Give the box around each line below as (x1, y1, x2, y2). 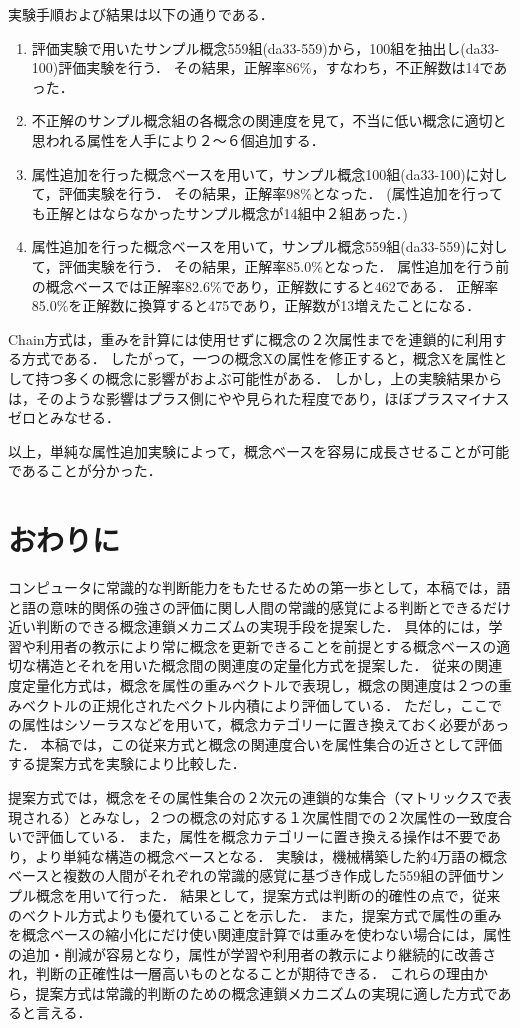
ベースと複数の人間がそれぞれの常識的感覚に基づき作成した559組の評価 (8, 865, 477, 886)
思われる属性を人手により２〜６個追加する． (31, 129, 325, 150)
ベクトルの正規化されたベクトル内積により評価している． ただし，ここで (21, 694, 502, 715)
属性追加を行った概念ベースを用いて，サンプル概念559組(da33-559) (31, 236, 466, 257)
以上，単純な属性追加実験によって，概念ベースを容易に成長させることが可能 (8, 440, 510, 461)
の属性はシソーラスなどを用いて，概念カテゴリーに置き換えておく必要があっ (8, 714, 510, 735)
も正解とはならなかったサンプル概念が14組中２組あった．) (31, 202, 408, 223)
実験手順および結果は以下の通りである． (8, 4, 274, 24)
